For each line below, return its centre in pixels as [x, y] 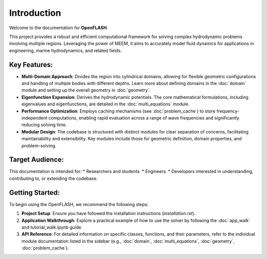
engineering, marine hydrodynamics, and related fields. [66, 50]
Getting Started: [35, 193]
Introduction [35, 13]
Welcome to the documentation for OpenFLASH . [59, 28]
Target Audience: [37, 160]
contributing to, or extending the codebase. [53, 178]
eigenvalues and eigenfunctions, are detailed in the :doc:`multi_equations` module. [106, 104]
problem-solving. [39, 145]
